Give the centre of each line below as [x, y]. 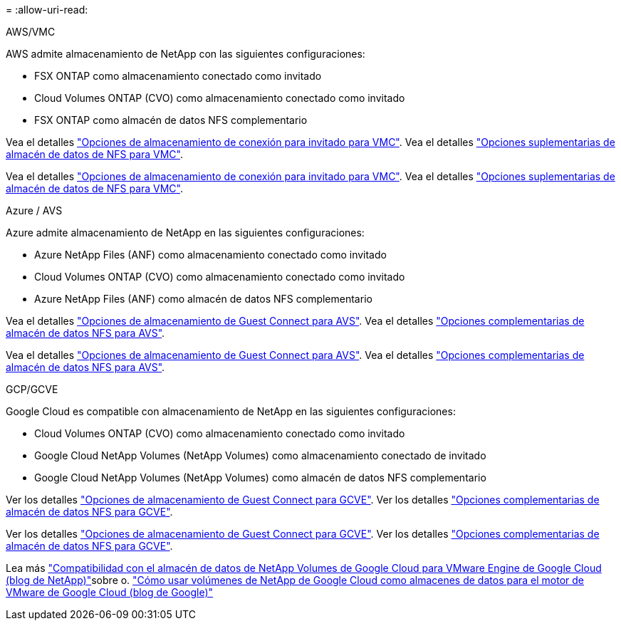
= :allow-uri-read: [47, 10]
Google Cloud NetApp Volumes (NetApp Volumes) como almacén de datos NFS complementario [260, 478]
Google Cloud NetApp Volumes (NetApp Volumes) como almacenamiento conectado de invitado [260, 455]
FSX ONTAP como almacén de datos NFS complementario [171, 120]
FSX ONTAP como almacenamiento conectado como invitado [178, 76]
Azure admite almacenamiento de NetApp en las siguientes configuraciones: [185, 233]
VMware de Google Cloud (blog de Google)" [110, 592]
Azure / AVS [34, 210]
